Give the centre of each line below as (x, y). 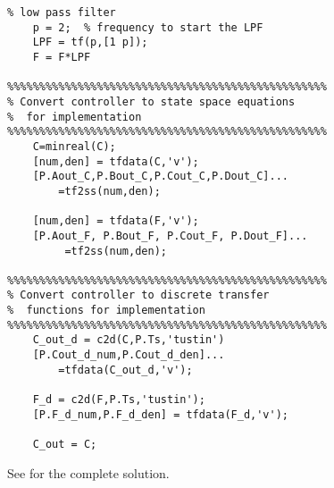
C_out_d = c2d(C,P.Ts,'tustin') (129, 340)
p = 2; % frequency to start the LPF (148, 27)
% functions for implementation (106, 311)
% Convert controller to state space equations (151, 101)
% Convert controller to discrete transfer (138, 295)
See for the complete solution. (88, 472)
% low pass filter (62, 13)
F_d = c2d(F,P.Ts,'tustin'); (119, 400)
